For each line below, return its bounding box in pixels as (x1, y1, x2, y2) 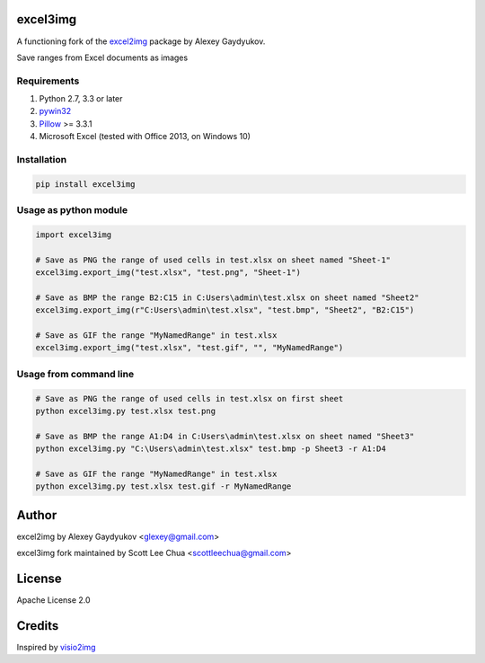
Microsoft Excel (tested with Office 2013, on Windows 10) (39, 131, 251, 142)
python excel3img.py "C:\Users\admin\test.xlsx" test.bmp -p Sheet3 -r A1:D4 (35, 444, 386, 454)
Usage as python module (16, 204, 128, 217)
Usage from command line (16, 367, 135, 380)
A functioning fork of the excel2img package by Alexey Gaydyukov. (16, 36, 266, 47)
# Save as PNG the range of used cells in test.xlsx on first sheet (35, 393, 344, 403)
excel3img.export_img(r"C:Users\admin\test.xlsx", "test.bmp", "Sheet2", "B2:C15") (35, 305, 415, 315)
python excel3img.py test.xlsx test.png (35, 405, 216, 416)
